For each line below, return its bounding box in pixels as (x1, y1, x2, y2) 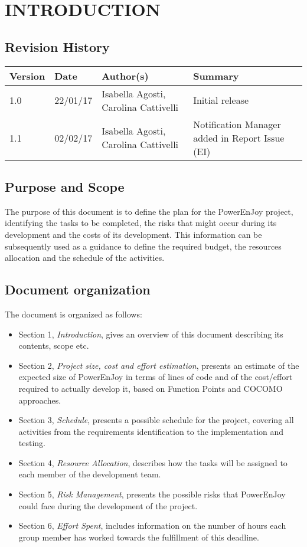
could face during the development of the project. (18, 499, 198, 512)
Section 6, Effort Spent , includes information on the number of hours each (18, 519, 286, 532)
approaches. (18, 394, 61, 406)
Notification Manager (193, 117, 281, 131)
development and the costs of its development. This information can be (5, 228, 262, 240)
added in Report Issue (193, 130, 285, 145)
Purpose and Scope (5, 177, 125, 195)
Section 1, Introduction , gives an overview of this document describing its (18, 327, 283, 340)
